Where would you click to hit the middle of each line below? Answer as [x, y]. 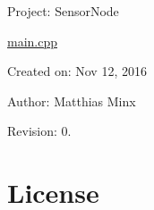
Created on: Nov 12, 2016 [77, 71]
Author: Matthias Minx [72, 101]
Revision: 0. [39, 131]
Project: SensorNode [63, 11]
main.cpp [33, 41]
